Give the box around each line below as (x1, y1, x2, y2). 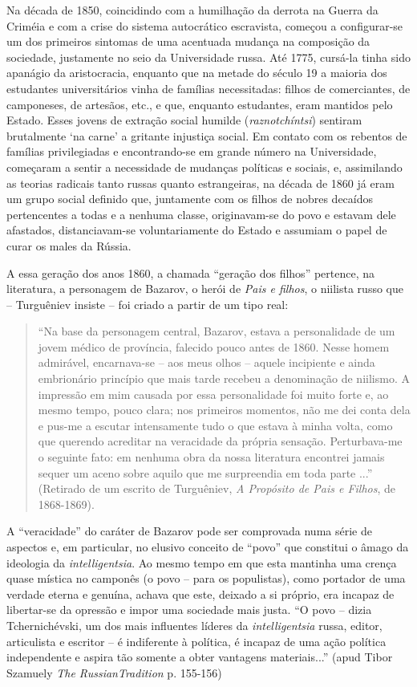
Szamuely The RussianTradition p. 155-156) (6, 664, 222, 681)
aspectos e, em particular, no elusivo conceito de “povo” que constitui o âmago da (6, 539, 409, 555)
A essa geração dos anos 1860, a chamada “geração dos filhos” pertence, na (6, 264, 375, 281)
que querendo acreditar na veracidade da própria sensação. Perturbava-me (38, 433, 403, 449)
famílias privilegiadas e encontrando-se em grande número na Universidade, (6, 143, 377, 160)
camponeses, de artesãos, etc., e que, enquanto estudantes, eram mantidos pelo (6, 96, 393, 112)
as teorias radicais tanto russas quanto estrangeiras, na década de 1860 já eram (6, 174, 395, 191)
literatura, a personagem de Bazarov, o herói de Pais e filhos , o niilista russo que (6, 280, 403, 297)
